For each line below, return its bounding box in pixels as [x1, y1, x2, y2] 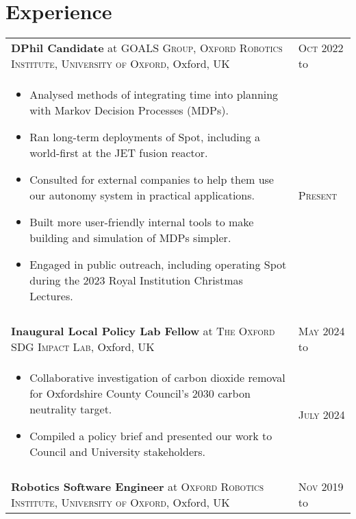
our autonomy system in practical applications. [29, 187, 255, 204]
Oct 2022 [298, 40, 344, 56]
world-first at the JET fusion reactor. [29, 145, 208, 161]
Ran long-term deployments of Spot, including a [29, 129, 261, 145]
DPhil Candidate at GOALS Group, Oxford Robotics [11, 40, 283, 56]
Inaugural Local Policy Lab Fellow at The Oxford [11, 323, 275, 339]
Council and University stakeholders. [29, 444, 206, 460]
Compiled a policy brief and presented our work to [29, 428, 272, 444]
